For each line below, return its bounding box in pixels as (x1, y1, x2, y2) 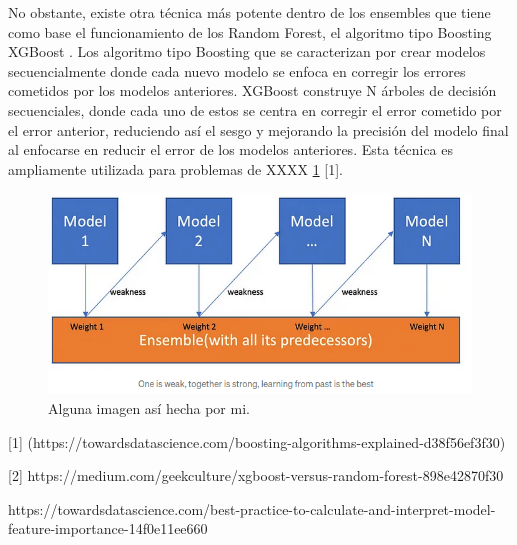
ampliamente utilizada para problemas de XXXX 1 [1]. (8, 158, 343, 179)
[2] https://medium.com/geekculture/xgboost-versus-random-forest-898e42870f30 (8, 465, 504, 486)
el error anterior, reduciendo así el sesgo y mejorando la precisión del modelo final (8, 119, 509, 140)
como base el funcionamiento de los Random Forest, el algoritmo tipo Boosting (8, 21, 492, 42)
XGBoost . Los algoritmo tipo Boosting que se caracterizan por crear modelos (8, 41, 486, 62)
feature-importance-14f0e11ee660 (8, 518, 208, 539)
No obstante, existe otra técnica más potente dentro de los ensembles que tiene (8, 2, 491, 22)
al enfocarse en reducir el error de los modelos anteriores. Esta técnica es (8, 139, 454, 160)
